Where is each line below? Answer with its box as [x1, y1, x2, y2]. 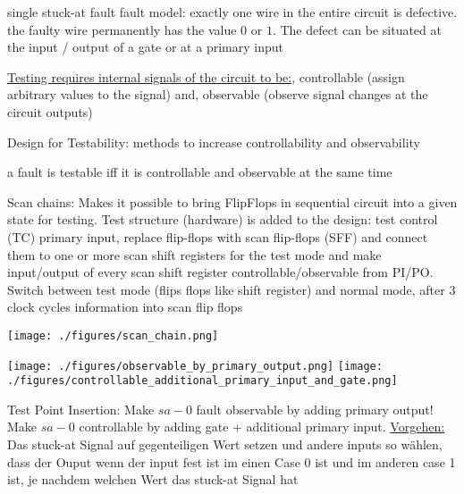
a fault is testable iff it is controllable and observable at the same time [7, 163, 392, 181]
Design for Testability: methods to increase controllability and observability [7, 132, 420, 151]
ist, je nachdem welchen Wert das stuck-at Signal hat [7, 470, 299, 489]
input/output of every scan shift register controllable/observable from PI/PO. [7, 263, 434, 281]
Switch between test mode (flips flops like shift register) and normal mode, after [7, 280, 445, 298]
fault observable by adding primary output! [196, 399, 434, 418]
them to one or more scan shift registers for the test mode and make [7, 245, 382, 264]
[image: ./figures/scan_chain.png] [7, 329, 219, 342]
